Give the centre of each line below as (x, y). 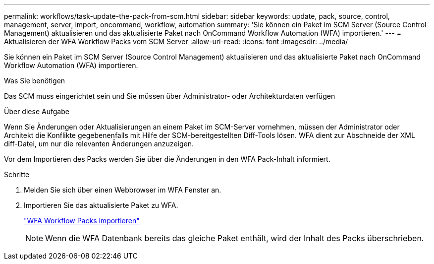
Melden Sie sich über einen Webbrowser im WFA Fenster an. (123, 190)
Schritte (17, 174)
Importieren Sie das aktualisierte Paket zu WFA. (101, 205)
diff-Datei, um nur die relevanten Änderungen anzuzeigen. (99, 144)
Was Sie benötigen (35, 81)
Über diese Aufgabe (37, 111)
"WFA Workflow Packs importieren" (82, 221)
